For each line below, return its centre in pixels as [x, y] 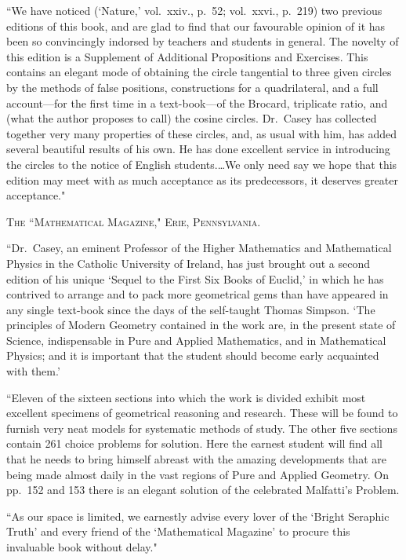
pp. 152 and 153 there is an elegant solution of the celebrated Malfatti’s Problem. [203, 490]
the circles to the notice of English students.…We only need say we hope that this [202, 164]
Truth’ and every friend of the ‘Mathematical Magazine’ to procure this [178, 531]
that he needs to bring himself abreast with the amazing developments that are [196, 459]
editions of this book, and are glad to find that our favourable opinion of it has [196, 26]
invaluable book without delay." [82, 547]
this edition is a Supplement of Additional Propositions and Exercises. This [187, 56]
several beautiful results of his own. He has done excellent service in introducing [198, 149]
